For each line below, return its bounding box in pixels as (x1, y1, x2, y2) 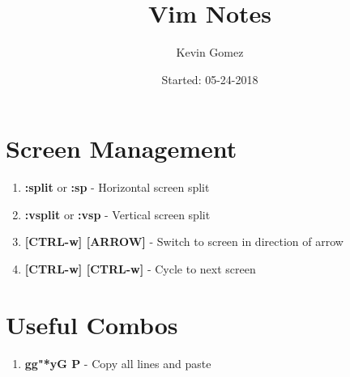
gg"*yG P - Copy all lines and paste (24, 354, 211, 371)
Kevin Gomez (176, 44, 244, 61)
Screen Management (6, 132, 237, 165)
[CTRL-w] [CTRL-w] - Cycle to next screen (24, 261, 256, 277)
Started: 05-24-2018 (161, 70, 258, 87)
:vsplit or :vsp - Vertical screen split (24, 205, 211, 222)
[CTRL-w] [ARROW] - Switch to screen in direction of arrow (24, 233, 344, 250)
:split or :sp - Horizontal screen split (24, 179, 210, 196)
